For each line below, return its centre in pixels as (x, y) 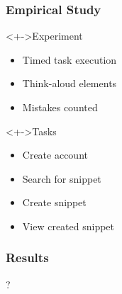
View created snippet (68, 226)
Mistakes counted (60, 107)
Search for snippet (62, 178)
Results (27, 258)
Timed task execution (70, 59)
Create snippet (54, 202)
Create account (55, 155)
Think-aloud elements (70, 83)
